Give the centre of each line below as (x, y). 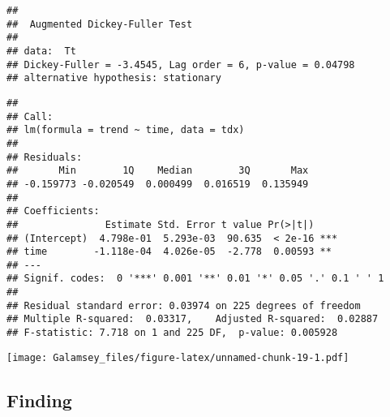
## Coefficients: (53, 211)
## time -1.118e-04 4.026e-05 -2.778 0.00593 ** (169, 252)
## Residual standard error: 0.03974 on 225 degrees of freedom (184, 305)
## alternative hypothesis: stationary (114, 78)
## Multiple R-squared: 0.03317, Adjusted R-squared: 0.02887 (193, 319)
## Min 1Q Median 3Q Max (158, 171)
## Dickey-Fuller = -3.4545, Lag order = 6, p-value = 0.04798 (181, 64)
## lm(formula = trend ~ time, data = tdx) (126, 130)
